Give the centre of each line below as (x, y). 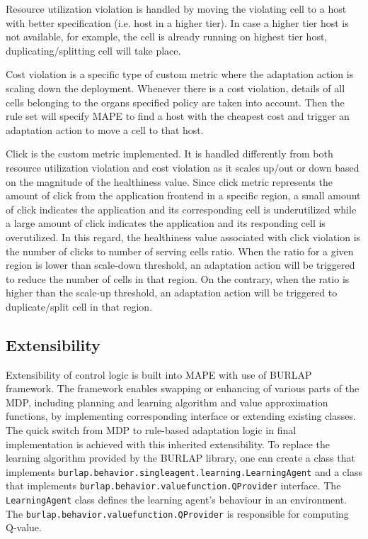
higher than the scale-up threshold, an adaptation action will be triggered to (172, 293)
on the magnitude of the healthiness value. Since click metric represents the (169, 181)
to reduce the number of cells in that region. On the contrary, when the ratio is (178, 278)
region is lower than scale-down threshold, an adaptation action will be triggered (180, 265)
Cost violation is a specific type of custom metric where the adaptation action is (180, 74)
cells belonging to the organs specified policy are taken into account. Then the (175, 102)
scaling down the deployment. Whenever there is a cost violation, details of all (176, 88)
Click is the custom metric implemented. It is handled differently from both (169, 154)
